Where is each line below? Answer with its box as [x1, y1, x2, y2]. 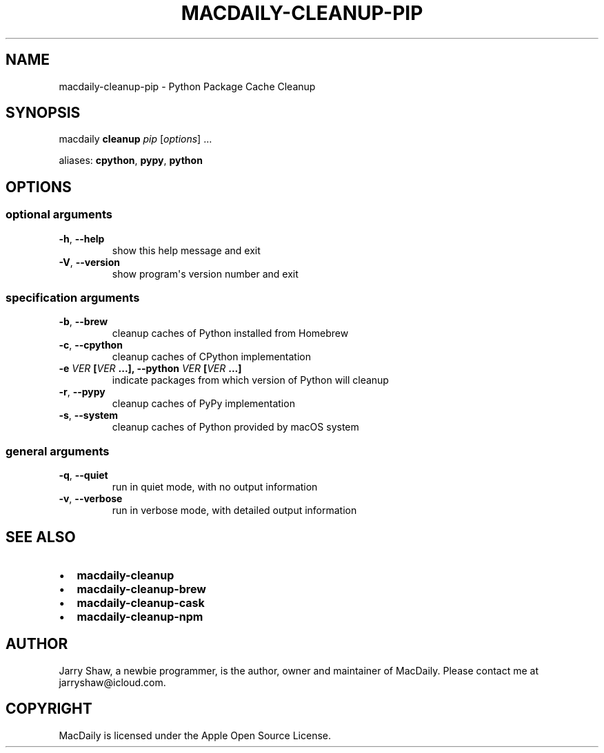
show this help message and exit [112, 244, 261, 256]
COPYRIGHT [6, 700, 92, 718]
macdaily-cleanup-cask [77, 596, 205, 610]
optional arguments [6, 207, 112, 222]
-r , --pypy [59, 386, 105, 398]
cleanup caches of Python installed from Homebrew [112, 327, 349, 340]
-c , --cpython [59, 339, 123, 351]
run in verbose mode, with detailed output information [112, 504, 357, 517]
